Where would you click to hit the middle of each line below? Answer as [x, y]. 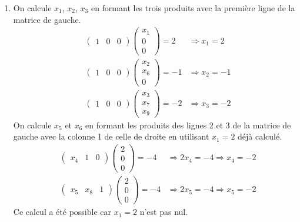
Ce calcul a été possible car [62, 212]
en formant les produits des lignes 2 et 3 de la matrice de [188, 125]
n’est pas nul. [164, 212]
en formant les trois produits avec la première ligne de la [193, 8]
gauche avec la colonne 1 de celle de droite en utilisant [111, 136]
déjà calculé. [260, 136]
